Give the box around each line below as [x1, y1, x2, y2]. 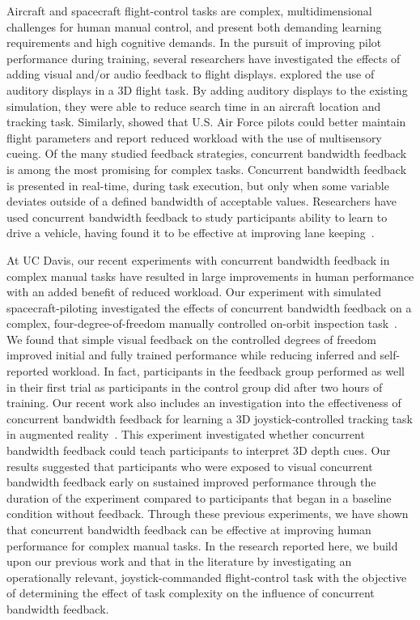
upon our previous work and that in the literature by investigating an [6, 553, 352, 570]
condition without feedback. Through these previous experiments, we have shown [6, 505, 409, 522]
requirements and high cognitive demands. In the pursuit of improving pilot [6, 34, 382, 51]
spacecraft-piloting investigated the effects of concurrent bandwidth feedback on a [6, 299, 412, 316]
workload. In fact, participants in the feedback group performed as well [52, 363, 405, 380]
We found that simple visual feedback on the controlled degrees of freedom [6, 330, 376, 347]
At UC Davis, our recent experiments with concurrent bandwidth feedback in [6, 251, 390, 268]
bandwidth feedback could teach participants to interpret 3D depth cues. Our [6, 442, 391, 459]
